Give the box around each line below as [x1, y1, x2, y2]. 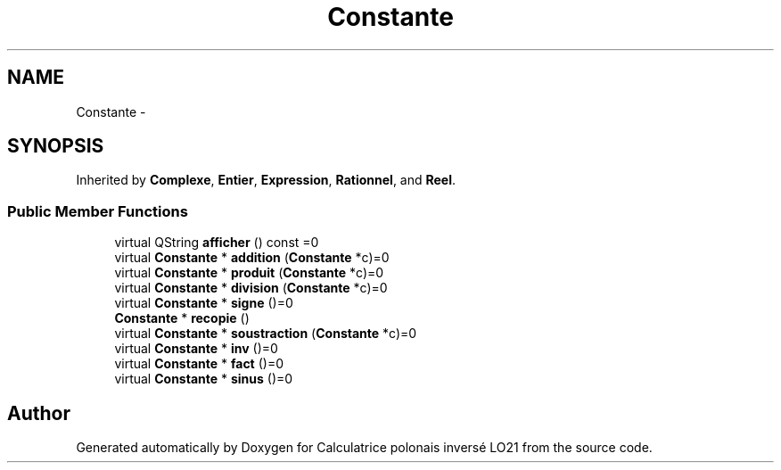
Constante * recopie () [114, 310, 250, 326]
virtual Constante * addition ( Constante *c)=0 [114, 250, 390, 266]
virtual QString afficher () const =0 [114, 235, 319, 251]
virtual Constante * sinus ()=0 [114, 371, 293, 387]
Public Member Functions [7, 202, 188, 220]
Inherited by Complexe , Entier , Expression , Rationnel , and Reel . [76, 172, 456, 188]
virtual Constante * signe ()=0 [114, 295, 293, 311]
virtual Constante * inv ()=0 [114, 341, 278, 357]
